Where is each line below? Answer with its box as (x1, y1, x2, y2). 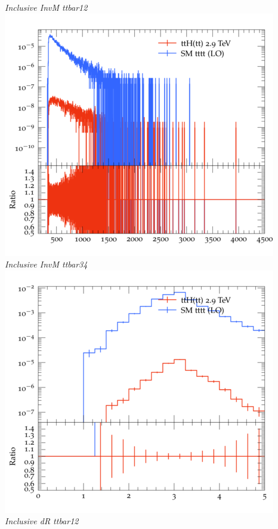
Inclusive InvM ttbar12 (5, 1, 88, 13)
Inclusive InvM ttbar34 (5, 258, 88, 270)
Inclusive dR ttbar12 (5, 515, 79, 527)
